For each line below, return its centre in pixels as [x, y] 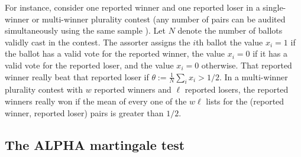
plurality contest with [44, 89]
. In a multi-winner [253, 76]
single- [274, 7]
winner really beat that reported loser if [77, 76]
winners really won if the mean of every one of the [96, 101]
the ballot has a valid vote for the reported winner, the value [115, 53]
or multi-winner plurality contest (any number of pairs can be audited [158, 19]
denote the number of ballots [230, 30]
